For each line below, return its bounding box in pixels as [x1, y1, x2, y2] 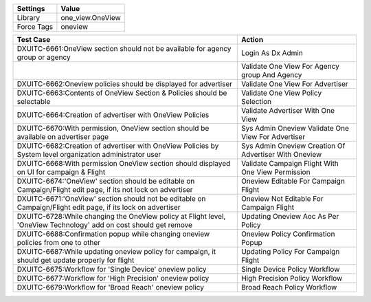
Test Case [16, 35, 51, 44]
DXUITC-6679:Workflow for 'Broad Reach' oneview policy [16, 283, 204, 292]
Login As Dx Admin [240, 48, 304, 58]
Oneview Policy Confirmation [240, 229, 335, 239]
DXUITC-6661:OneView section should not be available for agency [16, 44, 232, 53]
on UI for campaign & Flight [16, 167, 106, 177]
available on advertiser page [16, 132, 109, 141]
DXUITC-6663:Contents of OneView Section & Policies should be [16, 88, 227, 98]
